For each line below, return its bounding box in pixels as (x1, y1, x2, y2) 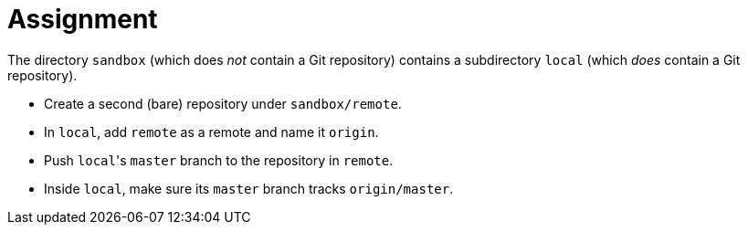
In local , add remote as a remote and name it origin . (44, 123, 379, 140)
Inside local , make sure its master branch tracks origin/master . (44, 180, 454, 196)
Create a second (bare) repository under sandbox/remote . (44, 95, 402, 111)
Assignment (7, 4, 158, 35)
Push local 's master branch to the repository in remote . (44, 152, 394, 168)
